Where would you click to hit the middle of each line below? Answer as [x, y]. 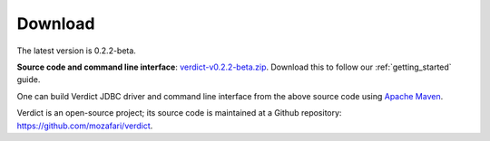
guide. [29, 80]
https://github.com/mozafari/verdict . [85, 126]
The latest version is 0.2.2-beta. [76, 51]
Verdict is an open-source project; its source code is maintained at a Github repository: [179, 113]
